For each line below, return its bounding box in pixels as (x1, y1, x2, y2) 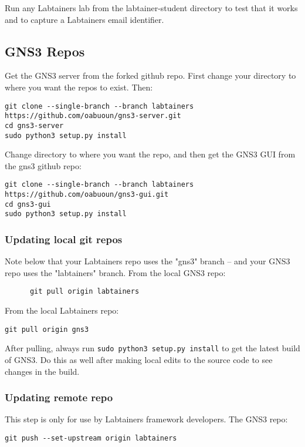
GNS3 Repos (5, 42, 85, 60)
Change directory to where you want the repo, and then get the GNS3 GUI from (5, 148, 296, 160)
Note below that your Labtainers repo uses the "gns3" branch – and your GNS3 (5, 255, 290, 267)
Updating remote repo (5, 390, 113, 405)
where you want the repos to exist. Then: (5, 80, 153, 93)
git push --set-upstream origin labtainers (5, 433, 177, 442)
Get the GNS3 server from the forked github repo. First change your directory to (5, 69, 296, 82)
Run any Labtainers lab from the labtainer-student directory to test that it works (5, 2, 298, 14)
